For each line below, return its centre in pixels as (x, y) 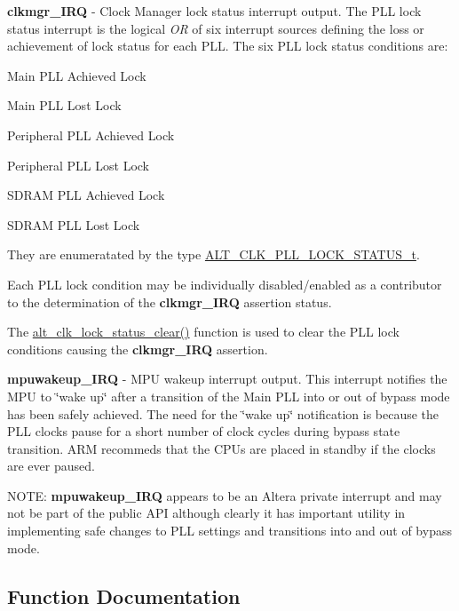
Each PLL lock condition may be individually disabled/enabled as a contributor (225, 284)
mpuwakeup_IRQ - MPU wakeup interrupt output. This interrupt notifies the (227, 379)
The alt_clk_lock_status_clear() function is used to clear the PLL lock (203, 332)
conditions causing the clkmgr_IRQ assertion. (138, 349)
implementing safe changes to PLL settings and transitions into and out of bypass (229, 531)
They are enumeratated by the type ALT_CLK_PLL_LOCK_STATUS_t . (214, 254)
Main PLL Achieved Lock (77, 75)
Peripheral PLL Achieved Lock (91, 135)
